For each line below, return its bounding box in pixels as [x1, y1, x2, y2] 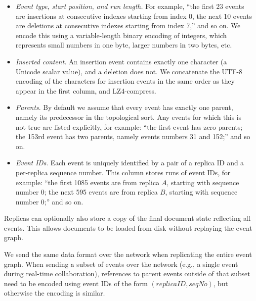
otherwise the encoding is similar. [4, 288, 105, 298]
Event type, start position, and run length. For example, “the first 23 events [15, 1, 244, 11]
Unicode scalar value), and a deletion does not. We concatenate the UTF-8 [15, 66, 243, 76]
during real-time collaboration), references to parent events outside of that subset [4, 268, 251, 279]
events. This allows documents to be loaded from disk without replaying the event [4, 222, 253, 233]
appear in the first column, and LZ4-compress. [15, 85, 156, 96]
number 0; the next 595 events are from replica [15, 187, 158, 197]
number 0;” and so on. [15, 196, 84, 206]
